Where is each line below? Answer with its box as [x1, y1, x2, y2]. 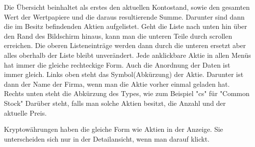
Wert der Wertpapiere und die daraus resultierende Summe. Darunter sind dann [4, 11, 245, 22]
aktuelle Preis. [4, 107, 47, 118]
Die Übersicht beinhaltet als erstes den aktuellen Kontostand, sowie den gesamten [4, 2, 250, 12]
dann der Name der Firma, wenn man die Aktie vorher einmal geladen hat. [4, 78, 230, 89]
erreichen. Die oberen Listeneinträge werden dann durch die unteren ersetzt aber [4, 40, 246, 50]
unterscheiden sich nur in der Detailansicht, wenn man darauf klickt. [4, 133, 210, 144]
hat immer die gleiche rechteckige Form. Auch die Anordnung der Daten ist [4, 59, 230, 70]
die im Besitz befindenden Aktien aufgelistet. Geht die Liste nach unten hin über [4, 21, 247, 31]
